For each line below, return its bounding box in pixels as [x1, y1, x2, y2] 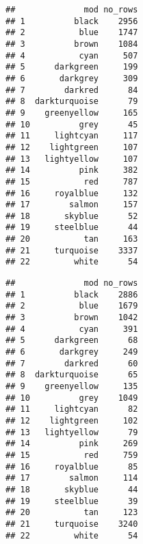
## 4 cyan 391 [5, 324, 138, 334]
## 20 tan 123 [5, 508, 138, 518]
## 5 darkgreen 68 [5, 335, 138, 346]
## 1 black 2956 [5, 16, 138, 26]
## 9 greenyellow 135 [5, 381, 138, 391]
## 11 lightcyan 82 [5, 404, 138, 415]
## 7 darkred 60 [5, 358, 138, 368]
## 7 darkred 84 [5, 85, 138, 95]
